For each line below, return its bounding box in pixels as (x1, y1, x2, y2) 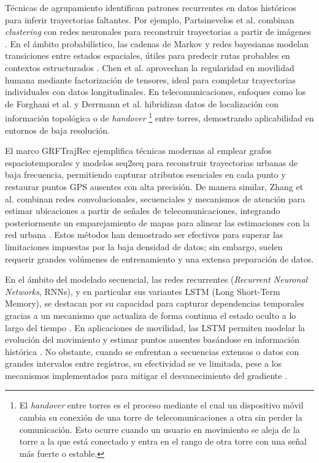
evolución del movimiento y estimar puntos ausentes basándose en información (5, 333, 300, 346)
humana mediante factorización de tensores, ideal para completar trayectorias (5, 73, 296, 86)
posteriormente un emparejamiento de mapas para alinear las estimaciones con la (5, 216, 310, 229)
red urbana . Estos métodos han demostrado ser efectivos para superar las (5, 228, 283, 241)
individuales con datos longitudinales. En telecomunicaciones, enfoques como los (5, 85, 306, 98)
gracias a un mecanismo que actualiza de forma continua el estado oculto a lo (5, 308, 296, 321)
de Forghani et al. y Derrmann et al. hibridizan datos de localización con (5, 97, 279, 110)
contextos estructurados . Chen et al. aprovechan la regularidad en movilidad (5, 61, 294, 74)
